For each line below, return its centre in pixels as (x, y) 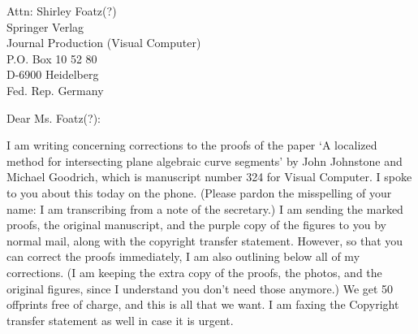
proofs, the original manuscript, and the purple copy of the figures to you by (196, 225)
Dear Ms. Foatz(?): (54, 117)
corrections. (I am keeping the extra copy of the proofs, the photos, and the (194, 272)
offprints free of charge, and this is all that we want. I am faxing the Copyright (203, 304)
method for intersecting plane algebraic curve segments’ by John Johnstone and (205, 160)
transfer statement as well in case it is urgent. (120, 320)
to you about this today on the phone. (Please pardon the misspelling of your (199, 192)
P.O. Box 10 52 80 (52, 58)
